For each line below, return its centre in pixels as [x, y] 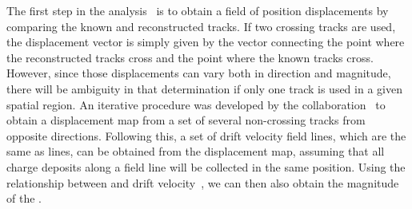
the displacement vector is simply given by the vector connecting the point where [206, 42]
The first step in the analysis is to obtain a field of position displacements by [198, 10]
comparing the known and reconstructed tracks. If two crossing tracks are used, [201, 26]
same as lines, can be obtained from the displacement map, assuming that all [196, 151]
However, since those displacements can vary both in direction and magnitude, [199, 73]
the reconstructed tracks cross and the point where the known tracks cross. [190, 57]
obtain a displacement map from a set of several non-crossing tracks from [186, 120]
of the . [24, 198]
